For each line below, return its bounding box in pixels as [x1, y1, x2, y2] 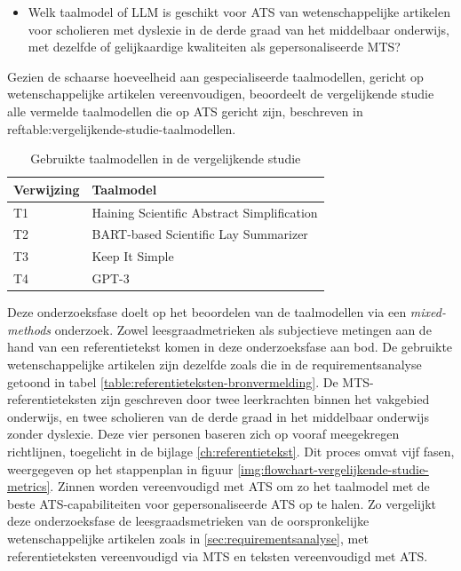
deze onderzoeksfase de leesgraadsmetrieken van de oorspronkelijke [7, 512, 370, 530]
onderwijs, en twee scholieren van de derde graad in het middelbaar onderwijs [7, 407, 429, 425]
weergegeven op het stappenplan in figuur [7, 459, 234, 478]
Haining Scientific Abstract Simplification [91, 202, 318, 221]
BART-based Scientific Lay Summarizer [91, 225, 308, 243]
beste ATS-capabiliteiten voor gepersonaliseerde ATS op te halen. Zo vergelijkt [7, 494, 436, 512]
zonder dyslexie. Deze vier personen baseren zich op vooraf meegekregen [7, 424, 400, 443]
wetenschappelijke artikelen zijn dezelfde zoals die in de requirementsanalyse [7, 355, 422, 373]
